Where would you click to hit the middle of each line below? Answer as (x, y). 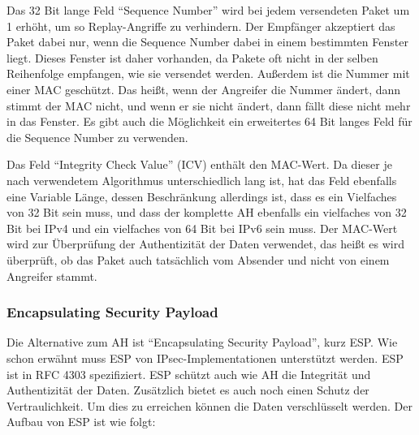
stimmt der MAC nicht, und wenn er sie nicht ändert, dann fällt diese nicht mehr (209, 105)
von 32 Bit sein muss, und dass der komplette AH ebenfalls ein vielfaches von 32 (207, 212)
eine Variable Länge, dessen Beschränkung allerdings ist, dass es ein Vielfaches (202, 196)
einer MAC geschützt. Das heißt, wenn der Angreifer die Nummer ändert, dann (204, 89)
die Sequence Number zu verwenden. (97, 137)
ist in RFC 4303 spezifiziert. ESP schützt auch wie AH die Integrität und (189, 374)
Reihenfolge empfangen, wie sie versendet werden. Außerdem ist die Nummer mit (208, 73)
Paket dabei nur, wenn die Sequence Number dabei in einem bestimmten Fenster (207, 42)
